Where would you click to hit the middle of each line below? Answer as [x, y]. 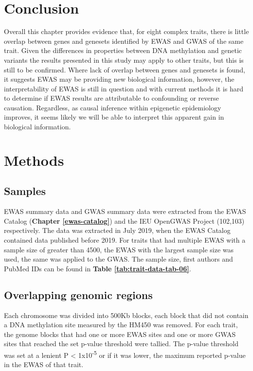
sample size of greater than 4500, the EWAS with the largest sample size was [119, 249]
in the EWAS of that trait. [44, 364]
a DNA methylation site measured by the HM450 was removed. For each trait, [121, 325]
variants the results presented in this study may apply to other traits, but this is [124, 60]
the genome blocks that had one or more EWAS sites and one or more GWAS [120, 334]
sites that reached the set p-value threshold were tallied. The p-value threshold [121, 344]
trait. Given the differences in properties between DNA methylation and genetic [123, 50]
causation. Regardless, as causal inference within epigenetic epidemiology [113, 107]
